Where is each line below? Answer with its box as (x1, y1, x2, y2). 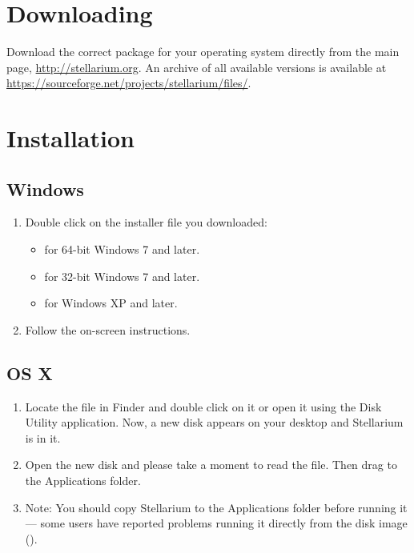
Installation (6, 122, 135, 154)
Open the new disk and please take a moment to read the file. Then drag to (25, 456, 397, 473)
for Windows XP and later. (44, 295, 178, 311)
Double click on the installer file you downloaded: (25, 214, 267, 230)
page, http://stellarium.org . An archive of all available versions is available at (6, 58, 387, 75)
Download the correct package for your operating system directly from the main (6, 43, 400, 60)
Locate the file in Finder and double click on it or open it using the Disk (25, 398, 382, 415)
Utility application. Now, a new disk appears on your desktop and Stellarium (25, 414, 404, 431)
